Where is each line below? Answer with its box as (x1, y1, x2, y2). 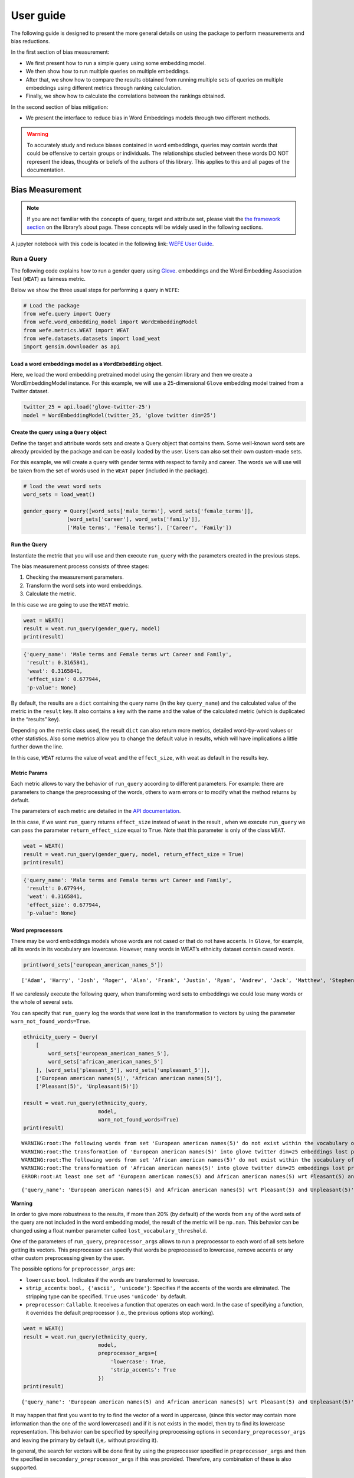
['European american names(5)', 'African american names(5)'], (35, 1075, 223, 1081)
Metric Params (11, 769, 48, 776)
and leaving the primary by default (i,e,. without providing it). (11, 1437, 159, 1444)
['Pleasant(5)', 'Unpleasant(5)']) (35, 1083, 139, 1090)
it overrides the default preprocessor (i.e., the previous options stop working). (25, 1310, 215, 1317)
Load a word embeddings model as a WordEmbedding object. (11, 361, 163, 368)
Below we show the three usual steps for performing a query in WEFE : (11, 286, 180, 293)
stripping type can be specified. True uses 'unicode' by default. (25, 1292, 187, 1300)
